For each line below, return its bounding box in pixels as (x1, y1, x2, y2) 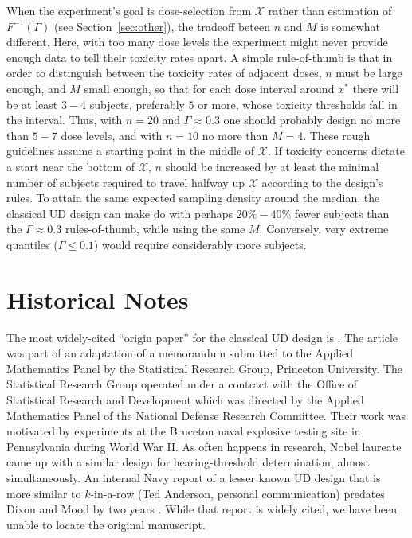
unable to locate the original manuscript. (6, 516, 206, 532)
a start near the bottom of (6, 158, 135, 174)
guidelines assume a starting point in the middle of (6, 142, 255, 159)
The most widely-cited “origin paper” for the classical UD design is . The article (6, 329, 398, 345)
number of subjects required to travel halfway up (6, 173, 245, 190)
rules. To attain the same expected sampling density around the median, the (6, 189, 380, 206)
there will (352, 80, 399, 96)
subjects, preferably (89, 96, 185, 112)
